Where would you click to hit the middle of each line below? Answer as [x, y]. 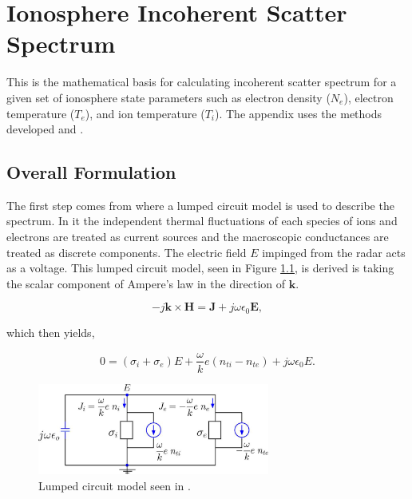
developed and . [45, 129]
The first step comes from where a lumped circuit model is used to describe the [200, 205]
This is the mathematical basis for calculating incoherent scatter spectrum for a [202, 82]
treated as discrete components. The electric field [127, 252]
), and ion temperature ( [145, 113]
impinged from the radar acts [334, 252]
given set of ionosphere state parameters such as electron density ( [168, 97]
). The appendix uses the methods [298, 113]
